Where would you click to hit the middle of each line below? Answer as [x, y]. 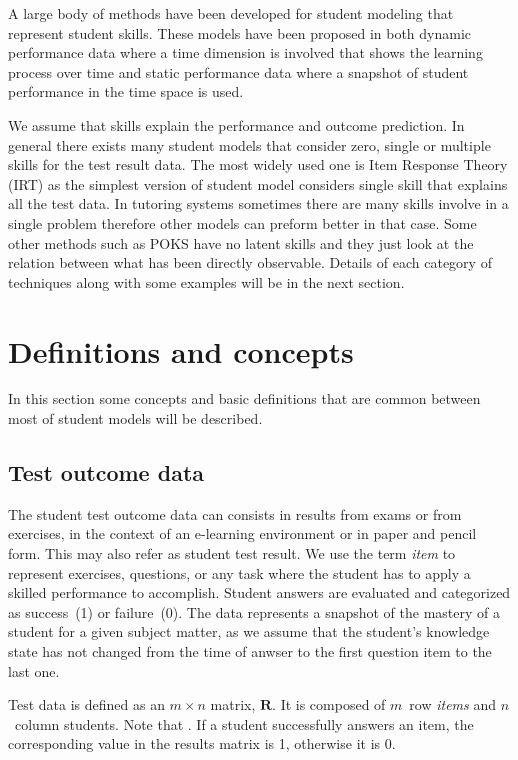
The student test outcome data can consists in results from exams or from [235, 513]
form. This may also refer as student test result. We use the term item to [232, 553]
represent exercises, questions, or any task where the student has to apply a [239, 572]
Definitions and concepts [181, 350]
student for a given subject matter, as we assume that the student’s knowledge [249, 631]
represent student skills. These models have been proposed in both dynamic [240, 32]
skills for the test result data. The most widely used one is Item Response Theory [258, 164]
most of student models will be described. [135, 418]
